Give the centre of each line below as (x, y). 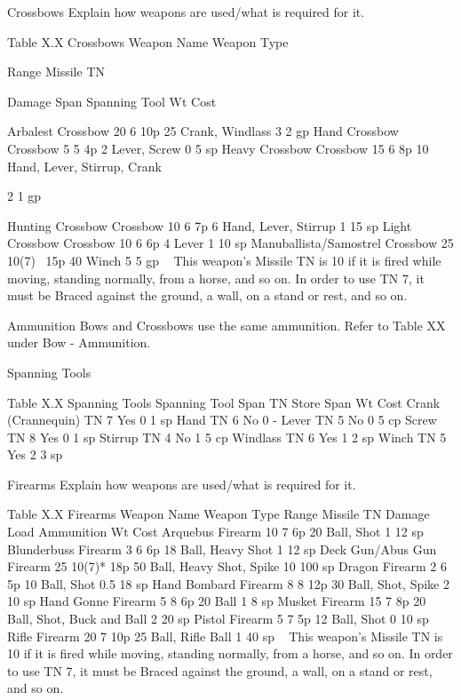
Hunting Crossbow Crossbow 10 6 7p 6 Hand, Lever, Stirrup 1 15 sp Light (210, 225)
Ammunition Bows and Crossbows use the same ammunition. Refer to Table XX (227, 325)
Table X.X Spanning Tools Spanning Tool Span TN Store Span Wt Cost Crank (224, 402)
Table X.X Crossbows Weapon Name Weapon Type (148, 41)
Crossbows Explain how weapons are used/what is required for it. (186, 12)
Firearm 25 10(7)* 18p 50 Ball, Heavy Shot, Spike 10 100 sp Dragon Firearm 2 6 (227, 566)
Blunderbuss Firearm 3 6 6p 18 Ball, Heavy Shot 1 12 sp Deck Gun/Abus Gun (222, 549)
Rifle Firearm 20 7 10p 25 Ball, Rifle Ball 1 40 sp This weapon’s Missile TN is (225, 636)
